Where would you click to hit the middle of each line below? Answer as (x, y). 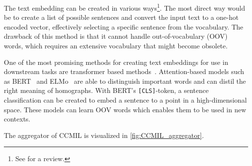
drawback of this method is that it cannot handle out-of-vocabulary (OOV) (116, 36)
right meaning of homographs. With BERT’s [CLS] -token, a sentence (106, 90)
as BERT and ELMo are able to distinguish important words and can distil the (125, 81)
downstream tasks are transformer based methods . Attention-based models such (124, 71)
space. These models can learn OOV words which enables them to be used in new (125, 109)
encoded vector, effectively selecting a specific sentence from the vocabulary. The (124, 26)
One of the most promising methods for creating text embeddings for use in (116, 62)
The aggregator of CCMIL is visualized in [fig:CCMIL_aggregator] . (104, 135)
